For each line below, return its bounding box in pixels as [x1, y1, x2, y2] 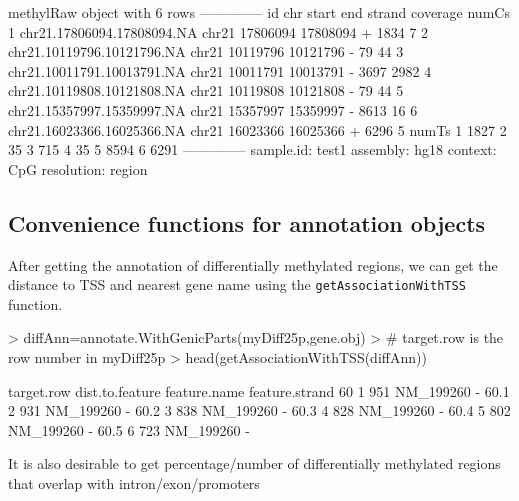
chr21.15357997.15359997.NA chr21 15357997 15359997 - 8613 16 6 [8, 99, 418, 120]
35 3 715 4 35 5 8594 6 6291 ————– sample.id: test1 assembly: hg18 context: [8, 139, 497, 160]
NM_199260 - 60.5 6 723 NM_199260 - [8, 419, 250, 440]
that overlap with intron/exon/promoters [8, 472, 260, 493]
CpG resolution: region [8, 158, 148, 179]
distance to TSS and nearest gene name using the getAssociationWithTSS [8, 274, 466, 295]
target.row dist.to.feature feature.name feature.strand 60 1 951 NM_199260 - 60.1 [8, 380, 510, 401]
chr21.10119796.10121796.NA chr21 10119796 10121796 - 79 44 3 [8, 41, 404, 62]
